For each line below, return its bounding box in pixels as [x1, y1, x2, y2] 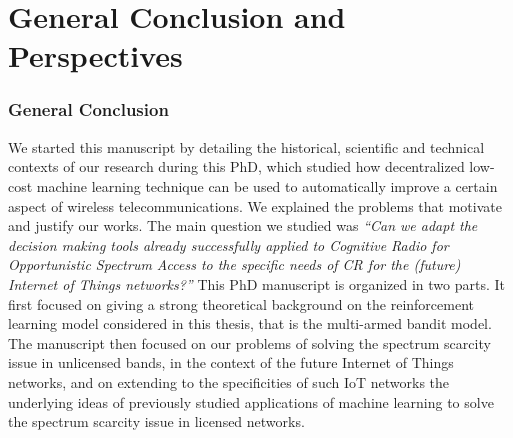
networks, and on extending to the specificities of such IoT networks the [8, 371, 450, 392]
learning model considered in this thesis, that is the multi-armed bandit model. [8, 313, 492, 334]
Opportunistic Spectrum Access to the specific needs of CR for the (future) [8, 254, 461, 275]
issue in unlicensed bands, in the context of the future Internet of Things [8, 352, 454, 373]
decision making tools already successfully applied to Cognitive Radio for [8, 234, 449, 255]
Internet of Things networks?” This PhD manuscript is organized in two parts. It [8, 273, 506, 294]
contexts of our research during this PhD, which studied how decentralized [8, 156, 465, 177]
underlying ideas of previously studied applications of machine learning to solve [8, 391, 494, 412]
